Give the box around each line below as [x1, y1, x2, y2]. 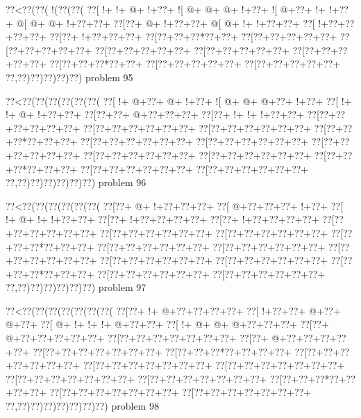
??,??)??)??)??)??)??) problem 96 [6, 175, 146, 190]
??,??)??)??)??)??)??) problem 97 [6, 280, 146, 294]
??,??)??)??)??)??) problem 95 [6, 69, 133, 84]
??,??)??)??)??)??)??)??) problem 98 [6, 399, 159, 413]
